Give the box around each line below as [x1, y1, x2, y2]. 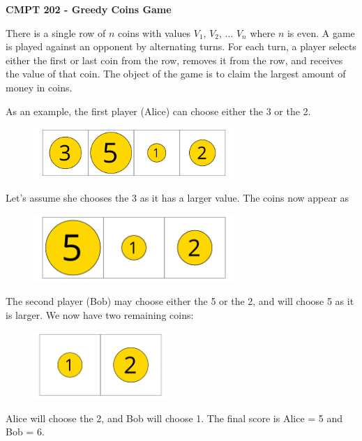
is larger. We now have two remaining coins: [6, 307, 194, 322]
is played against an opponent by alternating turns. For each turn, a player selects [6, 39, 356, 54]
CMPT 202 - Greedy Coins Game [6, 2, 172, 16]
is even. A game [287, 25, 355, 40]
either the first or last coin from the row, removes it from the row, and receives [6, 52, 343, 67]
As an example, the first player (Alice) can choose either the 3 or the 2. [6, 103, 311, 118]
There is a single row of [6, 25, 106, 40]
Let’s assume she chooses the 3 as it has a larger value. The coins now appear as [6, 190, 349, 204]
